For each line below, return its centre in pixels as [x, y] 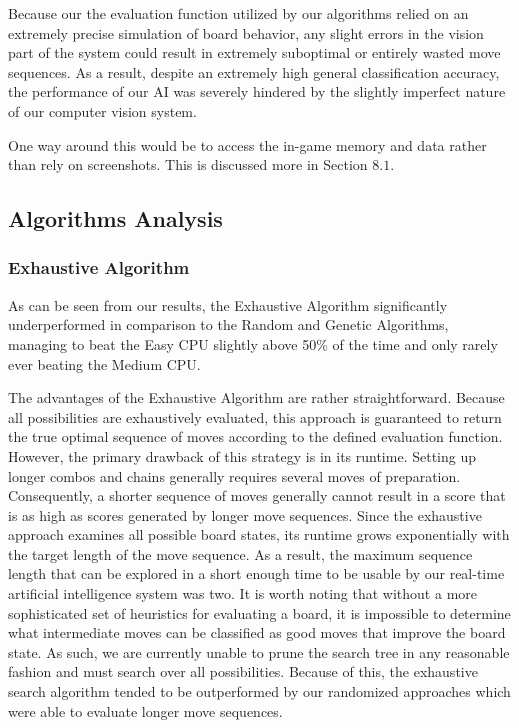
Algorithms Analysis [115, 218]
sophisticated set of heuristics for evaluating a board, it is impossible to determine [259, 612]
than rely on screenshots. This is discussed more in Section [188, 164]
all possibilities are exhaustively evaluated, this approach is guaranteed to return [255, 416]
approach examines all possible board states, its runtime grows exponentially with [259, 534]
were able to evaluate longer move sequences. [145, 710]
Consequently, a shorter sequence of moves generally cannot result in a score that [257, 495]
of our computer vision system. [102, 110]
